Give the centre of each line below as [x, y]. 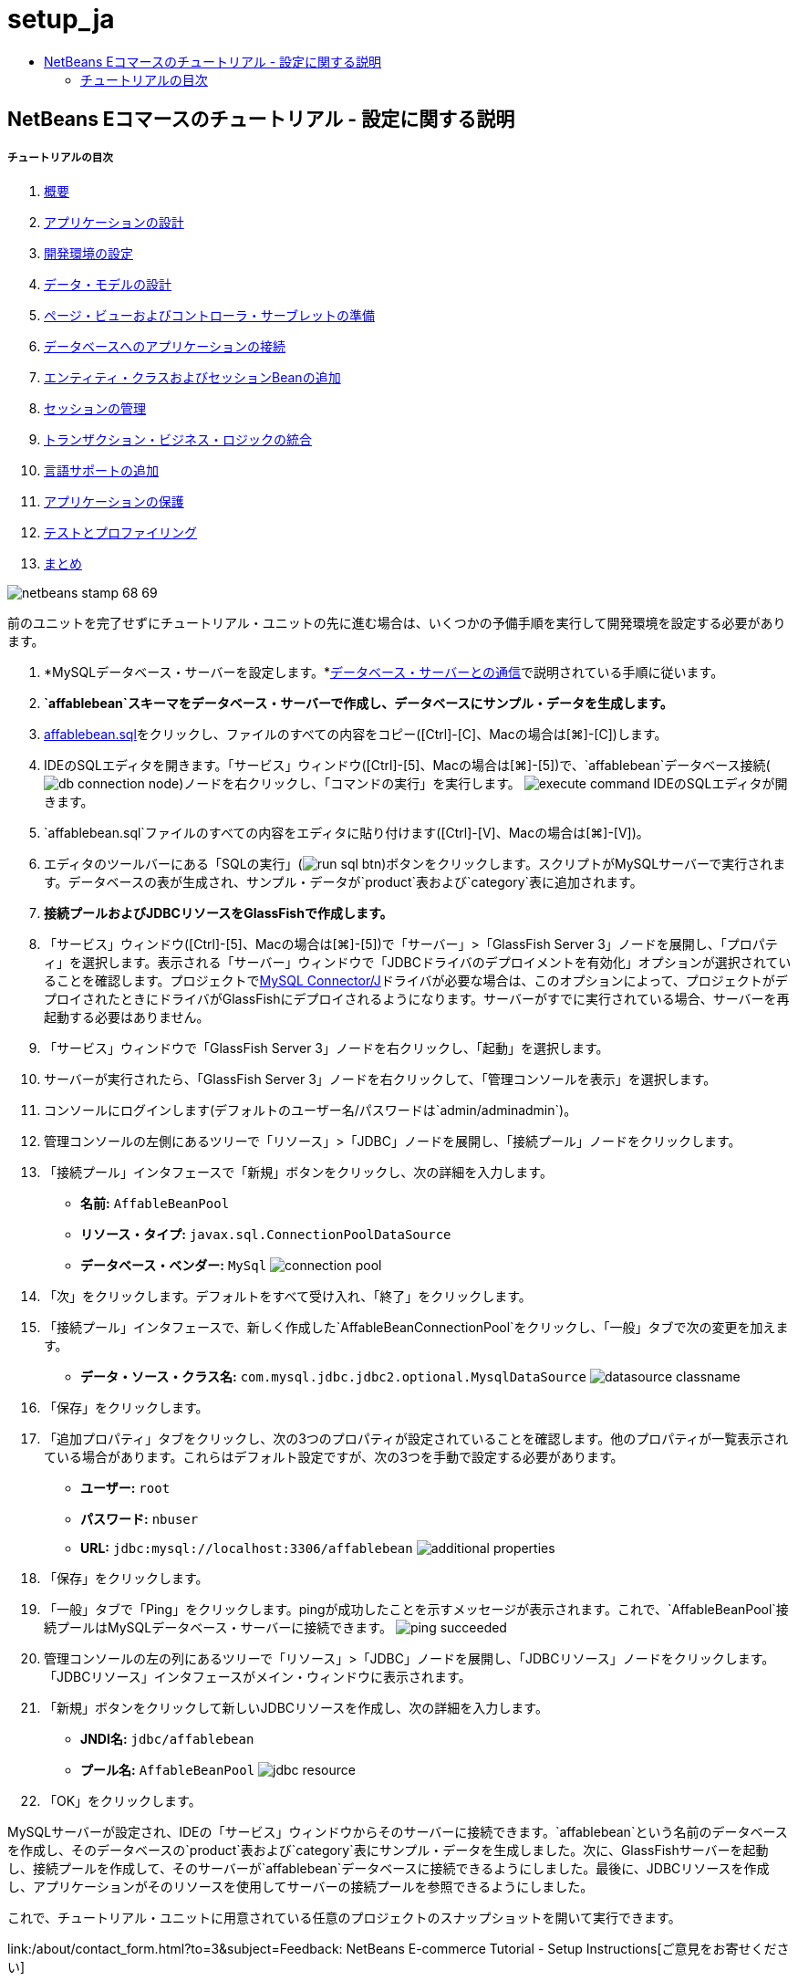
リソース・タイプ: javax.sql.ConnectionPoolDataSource [266, 1234]
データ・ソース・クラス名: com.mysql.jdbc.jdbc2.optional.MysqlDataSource [333, 1376]
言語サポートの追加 [101, 470]
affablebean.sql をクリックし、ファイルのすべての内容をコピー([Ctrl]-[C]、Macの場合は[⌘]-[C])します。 [356, 734]
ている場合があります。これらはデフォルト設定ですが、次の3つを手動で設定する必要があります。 [334, 1456]
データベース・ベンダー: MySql [174, 1265]
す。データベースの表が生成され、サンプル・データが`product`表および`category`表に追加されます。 [343, 881]
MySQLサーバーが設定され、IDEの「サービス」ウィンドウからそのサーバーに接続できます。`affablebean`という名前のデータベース [398, 1831]
